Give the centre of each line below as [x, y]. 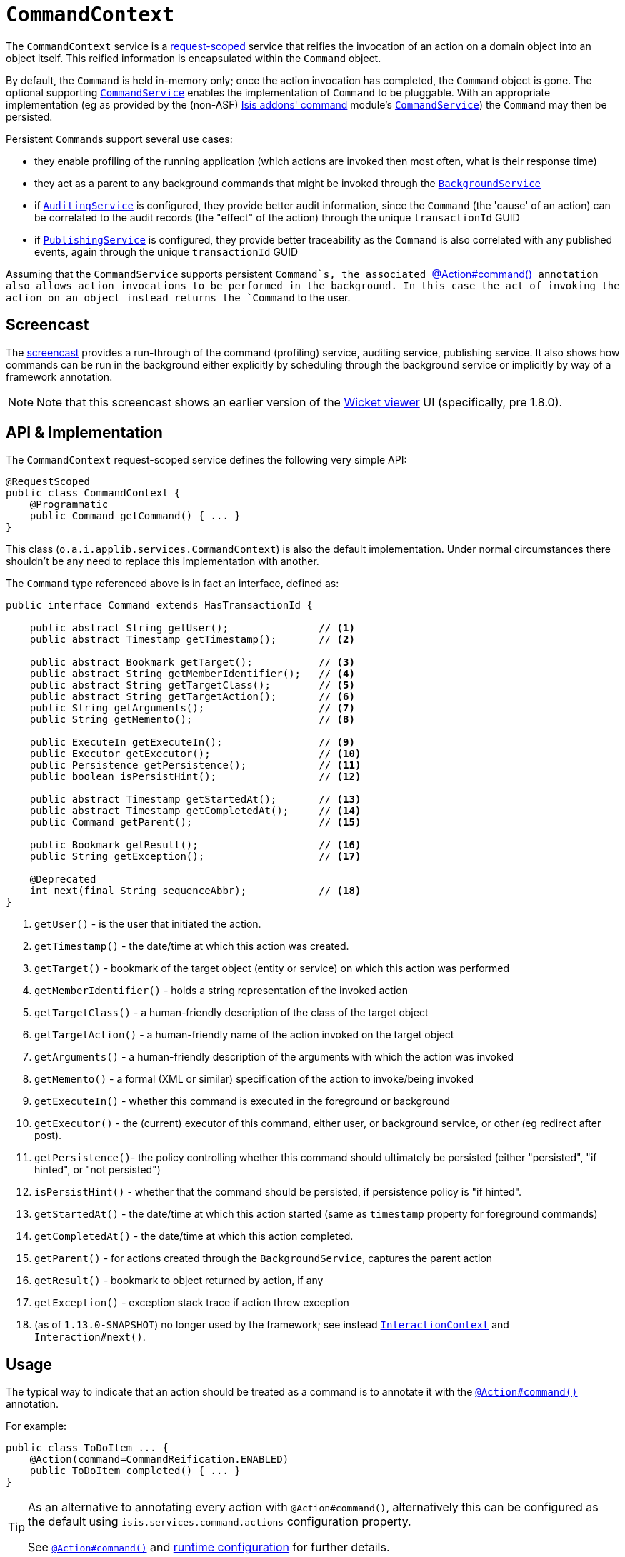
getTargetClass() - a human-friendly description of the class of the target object [231, 1013]
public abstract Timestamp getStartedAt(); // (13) [195, 800]
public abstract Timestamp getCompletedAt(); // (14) [195, 811]
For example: [36, 1426]
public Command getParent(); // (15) [195, 822]
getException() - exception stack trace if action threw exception [192, 1303]
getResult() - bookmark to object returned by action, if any [179, 1281]
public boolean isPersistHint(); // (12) [195, 777]
